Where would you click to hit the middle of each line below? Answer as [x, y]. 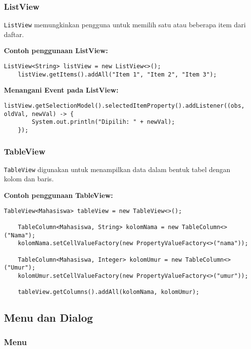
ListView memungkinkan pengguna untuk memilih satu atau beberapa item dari [125, 25]
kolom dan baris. [29, 179]
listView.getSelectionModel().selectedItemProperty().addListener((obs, [124, 106]
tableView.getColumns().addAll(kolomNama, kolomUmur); [108, 292]
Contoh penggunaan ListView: [56, 50]
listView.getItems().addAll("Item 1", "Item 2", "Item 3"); [117, 74]
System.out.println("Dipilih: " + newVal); [103, 122]
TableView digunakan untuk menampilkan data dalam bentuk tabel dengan [117, 169]
